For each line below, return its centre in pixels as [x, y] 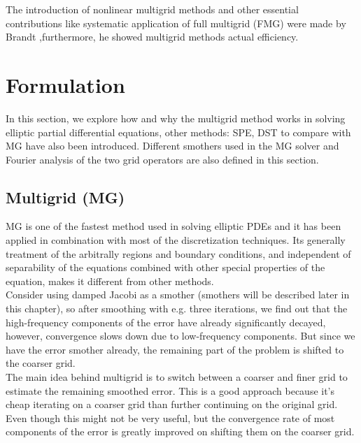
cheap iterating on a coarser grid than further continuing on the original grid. [172, 404]
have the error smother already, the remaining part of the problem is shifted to [175, 349]
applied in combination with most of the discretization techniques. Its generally [176, 240]
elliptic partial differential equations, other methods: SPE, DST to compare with [178, 132]
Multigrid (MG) [65, 197]
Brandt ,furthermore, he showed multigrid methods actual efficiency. [152, 37]
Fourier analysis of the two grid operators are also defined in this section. [162, 159]
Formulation [65, 84]
